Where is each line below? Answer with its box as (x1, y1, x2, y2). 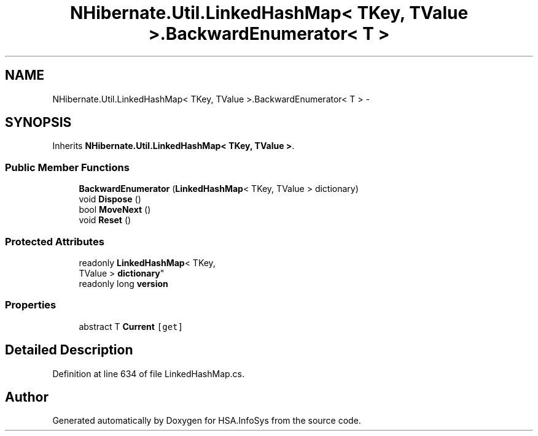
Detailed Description (5, 342, 133, 358)
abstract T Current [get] (79, 321, 183, 332)
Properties (5, 299, 57, 312)
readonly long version (79, 278, 168, 289)
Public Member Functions (5, 161, 130, 174)
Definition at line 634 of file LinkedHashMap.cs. (52, 368, 245, 379)
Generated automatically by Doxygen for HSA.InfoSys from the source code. (52, 415, 361, 426)
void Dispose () (79, 194, 141, 205)
